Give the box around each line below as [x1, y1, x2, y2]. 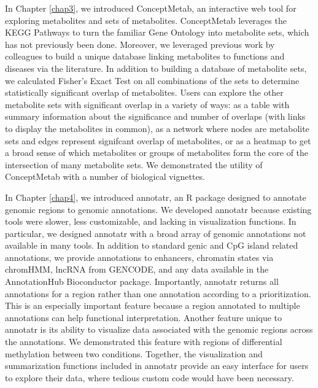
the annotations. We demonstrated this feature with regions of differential [5, 335, 282, 348]
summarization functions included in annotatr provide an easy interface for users [5, 359, 309, 372]
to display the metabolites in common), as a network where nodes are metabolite [5, 122, 309, 134]
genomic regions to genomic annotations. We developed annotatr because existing [5, 203, 312, 215]
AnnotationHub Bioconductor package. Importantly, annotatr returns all [5, 275, 279, 288]
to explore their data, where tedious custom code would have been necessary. [5, 371, 294, 384]
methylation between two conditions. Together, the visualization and [5, 347, 263, 360]
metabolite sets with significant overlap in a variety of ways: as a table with [5, 98, 290, 111]
